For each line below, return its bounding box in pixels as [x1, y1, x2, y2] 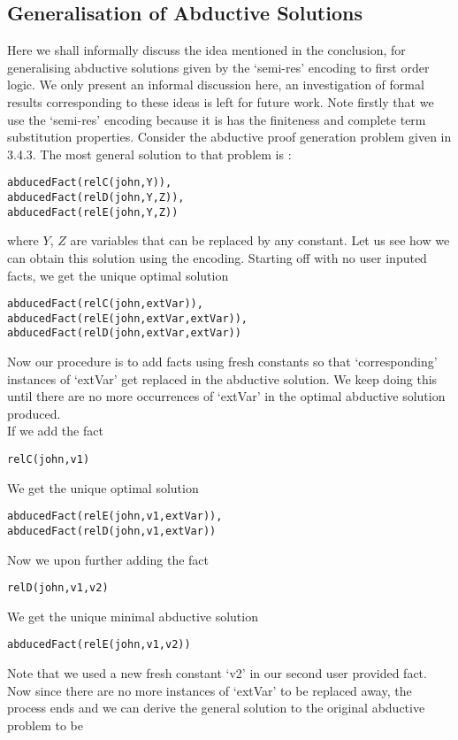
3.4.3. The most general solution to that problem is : [7, 144, 292, 163]
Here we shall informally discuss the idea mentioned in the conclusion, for [7, 41, 406, 59]
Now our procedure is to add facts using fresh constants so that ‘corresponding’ [7, 352, 438, 371]
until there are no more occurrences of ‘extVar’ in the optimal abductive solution [7, 387, 446, 405]
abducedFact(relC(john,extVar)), [7, 297, 203, 311]
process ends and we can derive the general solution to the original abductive [7, 698, 425, 717]
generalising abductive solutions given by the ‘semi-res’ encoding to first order [7, 58, 430, 76]
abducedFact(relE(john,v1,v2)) [7, 638, 191, 651]
